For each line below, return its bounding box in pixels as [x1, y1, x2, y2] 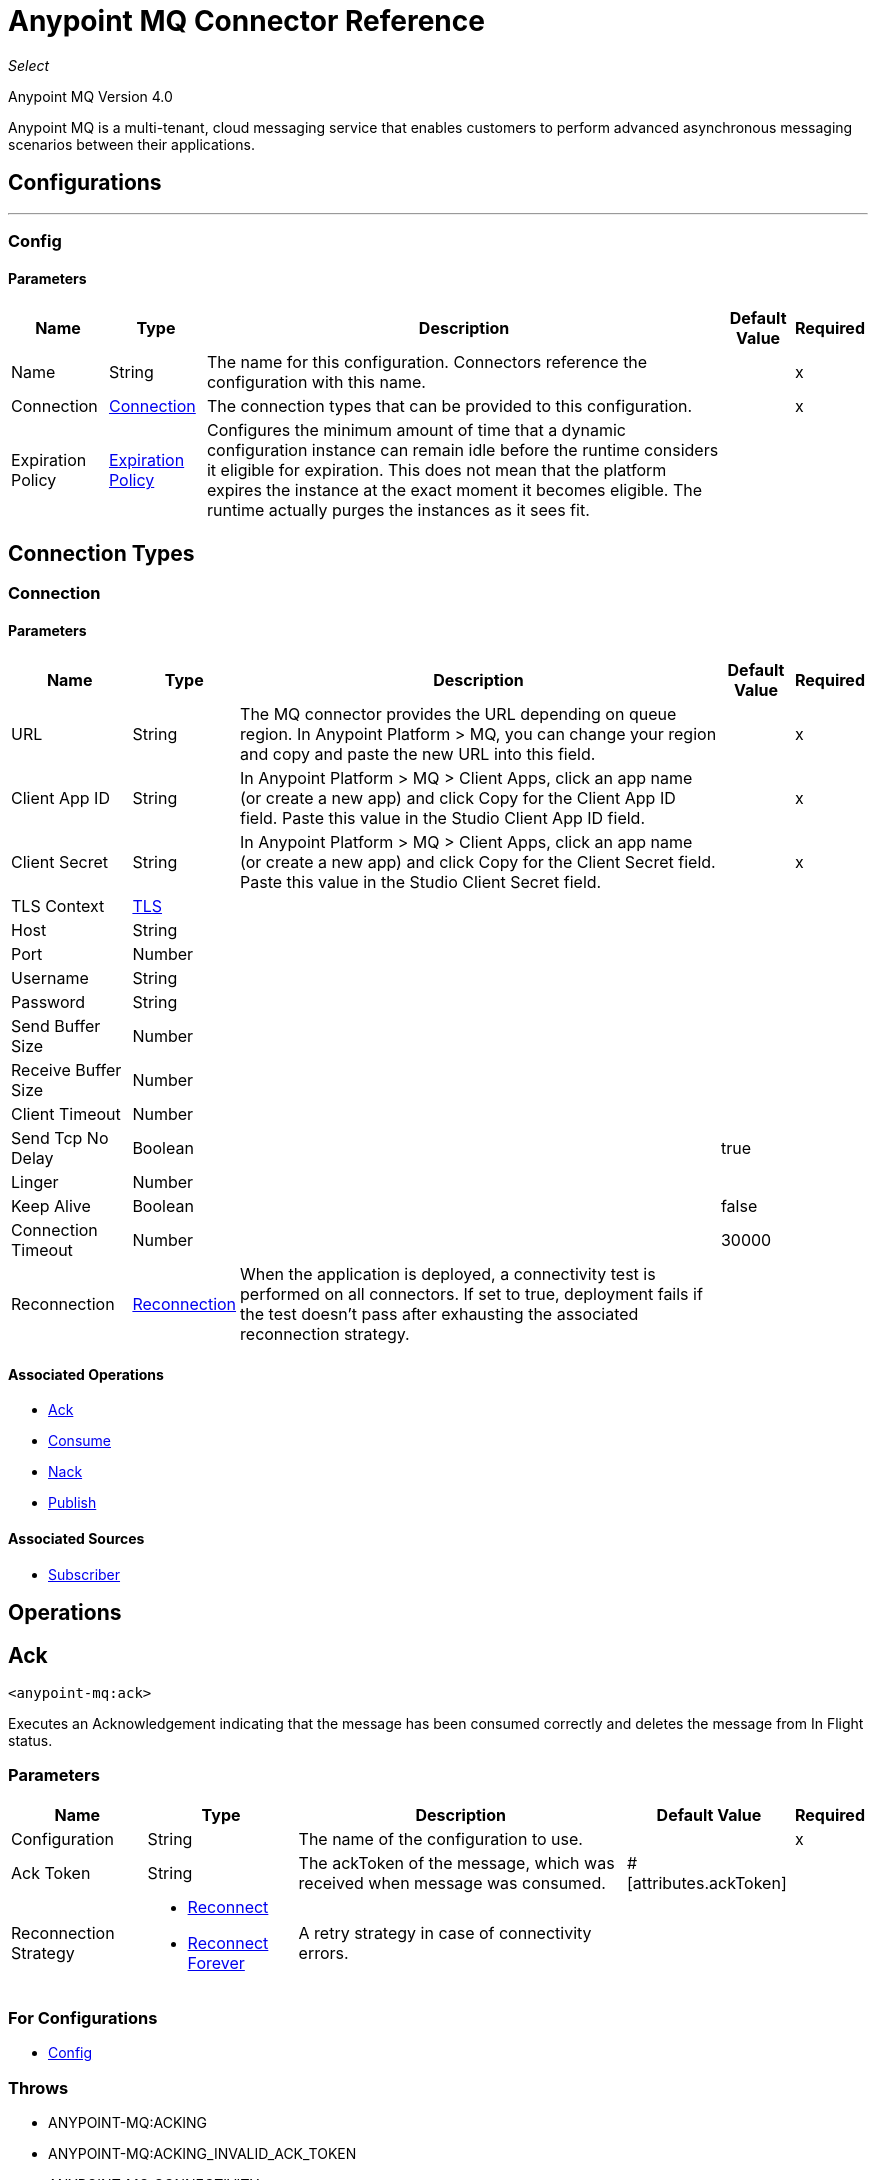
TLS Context [11, 896, 105, 917]
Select [8, 56, 50, 74]
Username [11, 968, 89, 989]
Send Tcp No [11, 1128, 109, 1149]
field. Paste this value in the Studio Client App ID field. [240, 808, 645, 829]
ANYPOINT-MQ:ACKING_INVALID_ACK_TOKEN [48, 2145, 357, 2163]
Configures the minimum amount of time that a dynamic [206, 420, 626, 441]
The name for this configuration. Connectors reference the [206, 352, 648, 373]
